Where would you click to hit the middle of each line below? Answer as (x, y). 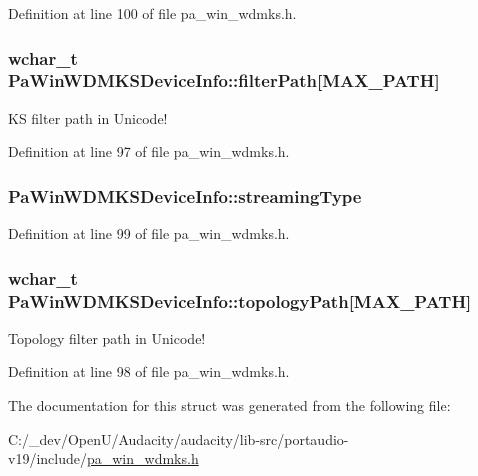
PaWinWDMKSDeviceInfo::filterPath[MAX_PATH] (224, 80)
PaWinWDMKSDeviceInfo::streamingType (185, 195)
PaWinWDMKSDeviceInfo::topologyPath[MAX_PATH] (240, 300)
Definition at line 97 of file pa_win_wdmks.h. (149, 151)
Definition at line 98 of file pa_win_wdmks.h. (149, 371)
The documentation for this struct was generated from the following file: (229, 405)
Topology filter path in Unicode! (107, 337)
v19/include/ (47, 458)
